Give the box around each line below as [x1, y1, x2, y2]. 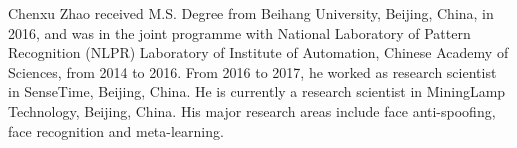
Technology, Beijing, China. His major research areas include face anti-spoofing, [8, 100, 496, 121]
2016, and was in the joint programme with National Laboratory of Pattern [8, 22, 471, 43]
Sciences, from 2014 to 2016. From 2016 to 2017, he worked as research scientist [8, 61, 497, 82]
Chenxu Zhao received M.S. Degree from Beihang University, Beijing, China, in [8, 3, 494, 23]
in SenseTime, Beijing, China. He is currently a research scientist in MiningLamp [8, 81, 506, 102]
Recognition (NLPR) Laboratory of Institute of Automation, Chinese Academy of [8, 42, 509, 63]
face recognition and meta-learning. [8, 120, 224, 141]
